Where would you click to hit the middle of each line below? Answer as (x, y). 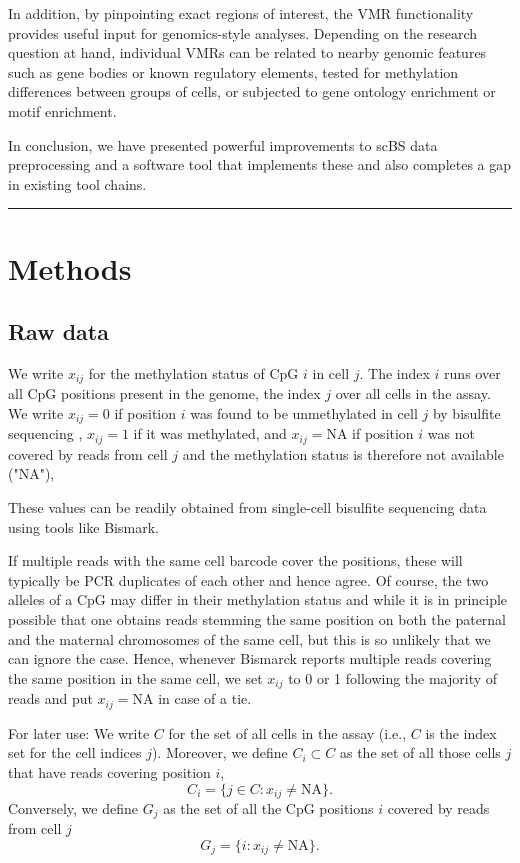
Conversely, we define (73, 807)
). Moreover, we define (220, 752)
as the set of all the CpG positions (268, 807)
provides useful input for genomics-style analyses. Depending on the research (243, 32)
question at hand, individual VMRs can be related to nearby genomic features (247, 52)
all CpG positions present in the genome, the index (164, 393)
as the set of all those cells (420, 752)
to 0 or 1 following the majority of (393, 677)
